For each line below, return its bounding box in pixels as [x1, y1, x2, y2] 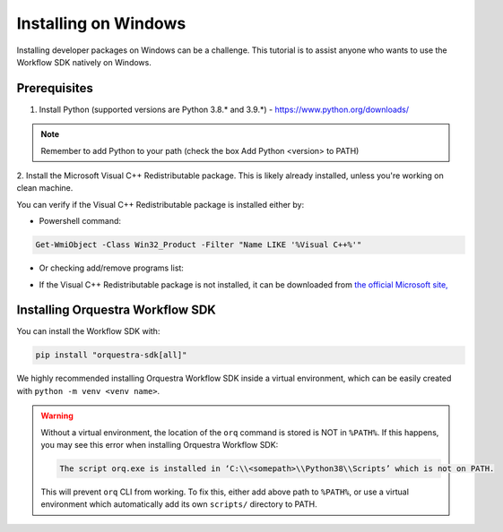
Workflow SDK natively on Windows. [16, 56, 152, 67]
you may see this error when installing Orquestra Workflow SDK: [40, 439, 279, 450]
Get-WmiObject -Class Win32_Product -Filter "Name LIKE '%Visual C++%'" [35, 240, 362, 250]
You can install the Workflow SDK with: [16, 326, 160, 337]
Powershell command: [39, 216, 121, 227]
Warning [40, 410, 74, 421]
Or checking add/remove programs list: [39, 262, 184, 273]
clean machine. [16, 183, 74, 193]
